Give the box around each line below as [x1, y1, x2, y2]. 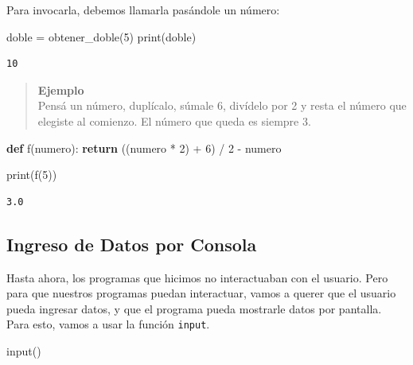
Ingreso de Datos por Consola [6, 231, 257, 256]
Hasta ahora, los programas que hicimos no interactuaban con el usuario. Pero [6, 269, 388, 285]
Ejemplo [37, 81, 84, 98]
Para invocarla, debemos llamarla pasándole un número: [6, 2, 280, 17]
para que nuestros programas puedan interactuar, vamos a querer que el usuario [6, 285, 396, 301]
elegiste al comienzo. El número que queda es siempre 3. [37, 112, 311, 129]
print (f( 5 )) [6, 166, 57, 183]
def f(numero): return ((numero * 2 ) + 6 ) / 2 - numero [6, 139, 282, 156]
